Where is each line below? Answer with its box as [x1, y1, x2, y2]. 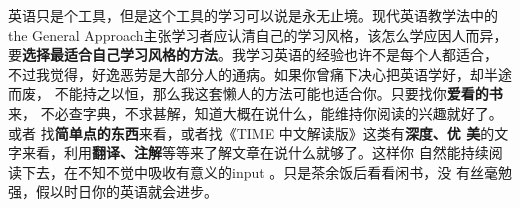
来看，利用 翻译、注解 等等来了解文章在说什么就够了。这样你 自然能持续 [21, 142, 489, 163]
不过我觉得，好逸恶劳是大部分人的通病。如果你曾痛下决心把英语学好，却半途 [8, 63, 512, 84]
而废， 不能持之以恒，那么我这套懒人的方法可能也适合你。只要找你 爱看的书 [8, 83, 503, 104]
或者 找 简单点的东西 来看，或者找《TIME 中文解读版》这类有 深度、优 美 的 [8, 122, 495, 143]
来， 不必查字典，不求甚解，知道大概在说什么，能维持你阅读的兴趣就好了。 [8, 102, 503, 123]
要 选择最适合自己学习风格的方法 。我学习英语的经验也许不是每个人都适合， [8, 44, 498, 65]
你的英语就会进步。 [91, 181, 218, 202]
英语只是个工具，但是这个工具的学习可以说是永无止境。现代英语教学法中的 [8, 5, 498, 25]
